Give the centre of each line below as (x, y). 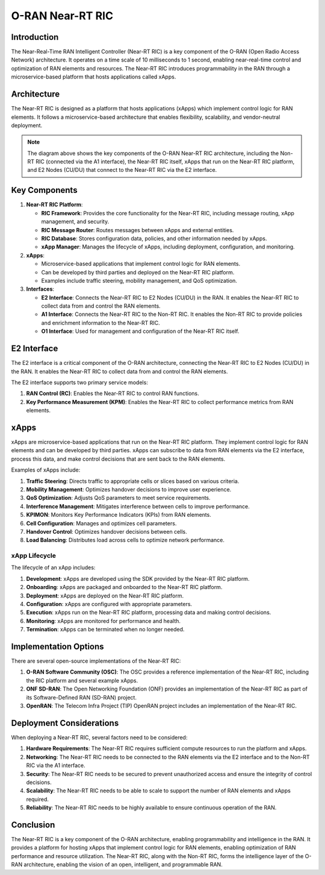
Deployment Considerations (65, 723)
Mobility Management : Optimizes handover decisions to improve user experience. (129, 489)
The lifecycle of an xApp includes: (53, 567)
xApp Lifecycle (34, 556)
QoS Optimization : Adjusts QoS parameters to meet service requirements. (118, 498)
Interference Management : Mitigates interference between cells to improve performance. (138, 506)
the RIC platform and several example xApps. (82, 680)
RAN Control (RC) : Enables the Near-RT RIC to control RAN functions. (113, 393)
